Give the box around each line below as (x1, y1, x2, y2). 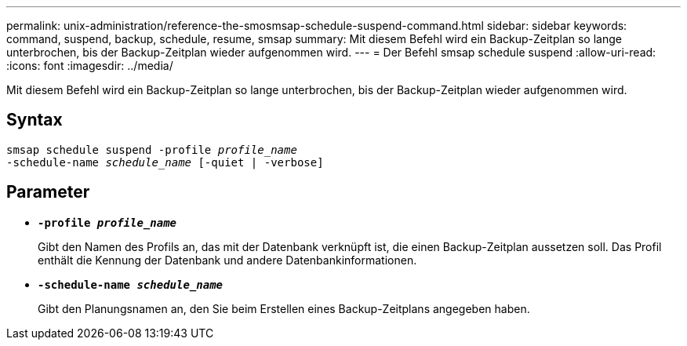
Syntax (6, 110, 63, 130)
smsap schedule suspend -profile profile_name (6, 143, 297, 156)
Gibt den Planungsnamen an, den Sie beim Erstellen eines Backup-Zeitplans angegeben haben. (38, 301, 530, 315)
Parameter (6, 182, 90, 202)
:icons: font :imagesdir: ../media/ (6, 59, 173, 72)
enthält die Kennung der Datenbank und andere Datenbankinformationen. (38, 253, 417, 267)
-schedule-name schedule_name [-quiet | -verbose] (6, 155, 324, 169)
